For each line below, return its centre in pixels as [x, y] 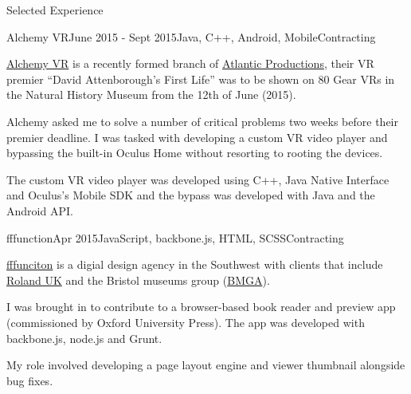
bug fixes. [30, 380]
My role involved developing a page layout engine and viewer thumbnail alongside [206, 365]
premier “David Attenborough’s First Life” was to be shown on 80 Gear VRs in [201, 79]
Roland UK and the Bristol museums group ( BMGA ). [138, 280]
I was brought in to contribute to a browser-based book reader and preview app [201, 307]
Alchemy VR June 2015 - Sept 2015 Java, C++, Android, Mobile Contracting [191, 36]
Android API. [40, 210]
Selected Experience [55, 10]
